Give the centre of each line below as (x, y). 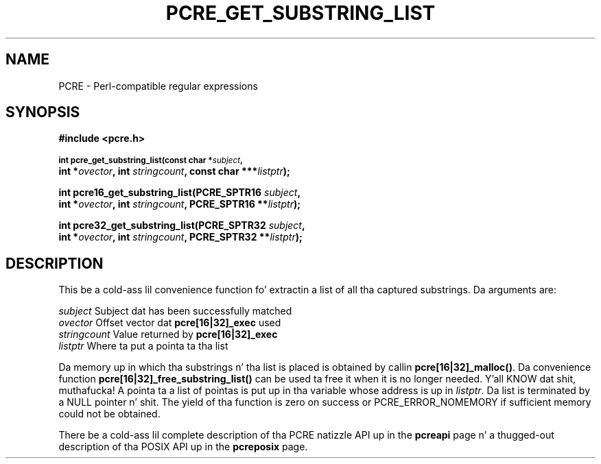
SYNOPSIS (43, 112)
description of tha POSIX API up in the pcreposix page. (183, 447)
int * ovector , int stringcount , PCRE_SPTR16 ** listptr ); (179, 204)
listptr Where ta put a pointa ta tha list (143, 346)
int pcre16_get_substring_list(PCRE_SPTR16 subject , (180, 193)
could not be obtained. (109, 414)
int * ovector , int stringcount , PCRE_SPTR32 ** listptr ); (180, 237)
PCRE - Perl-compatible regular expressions (158, 86)
